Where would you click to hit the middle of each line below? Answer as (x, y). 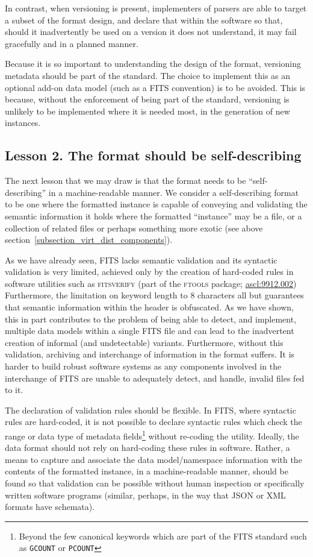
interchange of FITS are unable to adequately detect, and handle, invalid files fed (155, 378)
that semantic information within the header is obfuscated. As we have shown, (149, 307)
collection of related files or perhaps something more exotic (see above (134, 228)
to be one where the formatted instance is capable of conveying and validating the (156, 204)
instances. (23, 123)
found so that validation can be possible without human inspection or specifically (155, 483)
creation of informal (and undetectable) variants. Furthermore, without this (144, 342)
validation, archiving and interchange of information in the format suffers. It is (150, 354)
